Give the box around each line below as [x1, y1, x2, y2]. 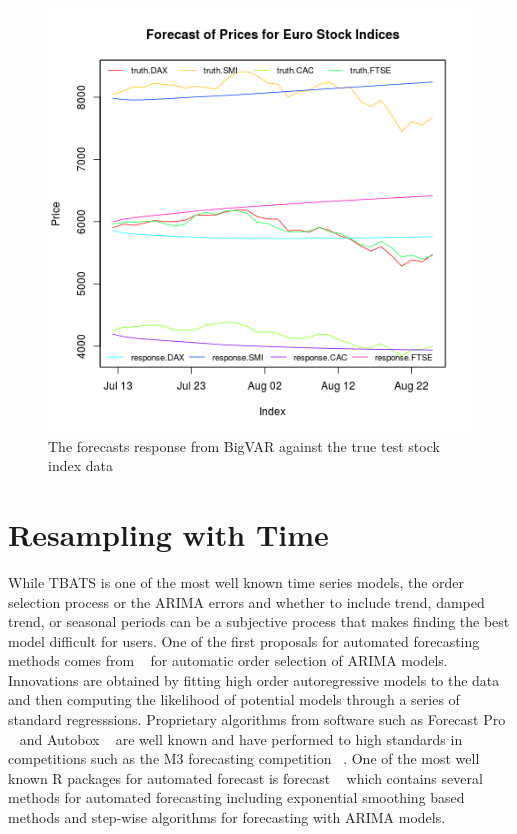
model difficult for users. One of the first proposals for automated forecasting [8, 630, 480, 651]
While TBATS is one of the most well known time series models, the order [8, 571, 465, 592]
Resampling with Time [8, 513, 329, 554]
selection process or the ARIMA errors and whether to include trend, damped [8, 591, 485, 612]
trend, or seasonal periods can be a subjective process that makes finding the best [8, 611, 510, 632]
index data [48, 455, 113, 476]
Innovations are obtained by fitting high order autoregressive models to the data [8, 669, 500, 690]
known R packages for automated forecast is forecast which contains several [8, 767, 483, 788]
